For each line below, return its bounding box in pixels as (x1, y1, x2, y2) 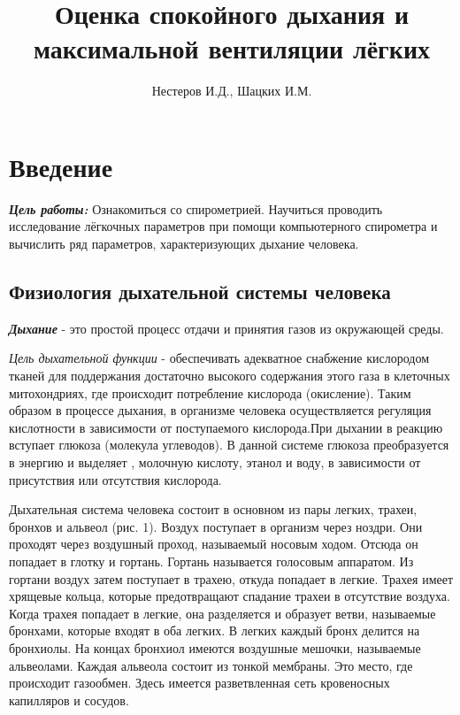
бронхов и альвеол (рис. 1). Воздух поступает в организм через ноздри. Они (9, 517, 423, 535)
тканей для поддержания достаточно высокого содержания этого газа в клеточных (9, 366, 450, 385)
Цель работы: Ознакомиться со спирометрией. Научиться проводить (9, 199, 383, 218)
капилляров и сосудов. (9, 690, 129, 709)
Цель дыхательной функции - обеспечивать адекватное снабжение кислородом (9, 349, 430, 367)
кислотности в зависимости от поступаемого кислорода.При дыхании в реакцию (9, 418, 443, 436)
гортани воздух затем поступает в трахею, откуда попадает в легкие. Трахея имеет (9, 569, 454, 588)
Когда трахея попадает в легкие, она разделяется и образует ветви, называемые (9, 604, 436, 622)
